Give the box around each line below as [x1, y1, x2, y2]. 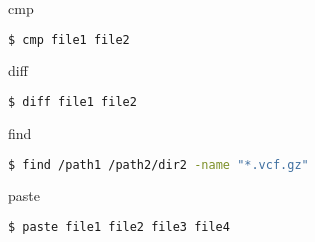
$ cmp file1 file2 [8, 32, 130, 47]
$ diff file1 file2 [8, 95, 137, 110]
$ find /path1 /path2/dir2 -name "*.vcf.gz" [8, 157, 309, 172]
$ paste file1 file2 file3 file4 [8, 220, 230, 234]
